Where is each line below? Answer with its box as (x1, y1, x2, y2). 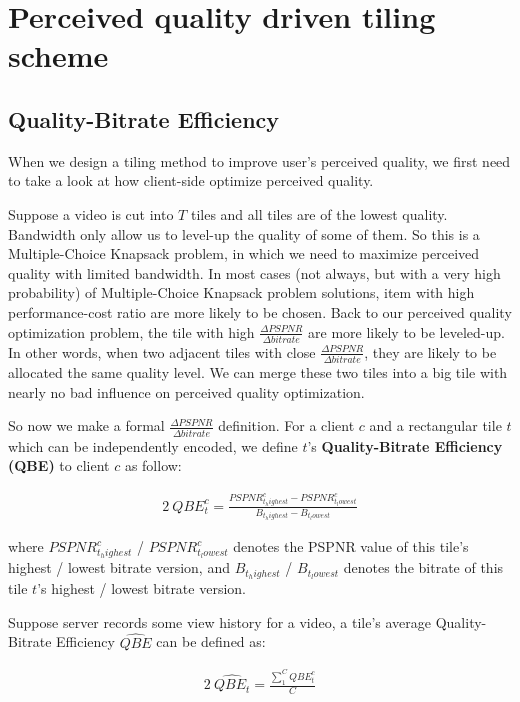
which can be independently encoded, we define (8, 435, 298, 456)
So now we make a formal (8, 415, 165, 436)
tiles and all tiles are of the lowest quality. (190, 203, 448, 224)
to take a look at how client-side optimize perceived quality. (8, 170, 374, 191)
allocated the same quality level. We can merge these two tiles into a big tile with (8, 362, 508, 383)
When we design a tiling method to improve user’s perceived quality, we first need (8, 150, 511, 171)
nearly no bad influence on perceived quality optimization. (8, 381, 365, 402)
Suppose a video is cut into (8, 203, 174, 224)
